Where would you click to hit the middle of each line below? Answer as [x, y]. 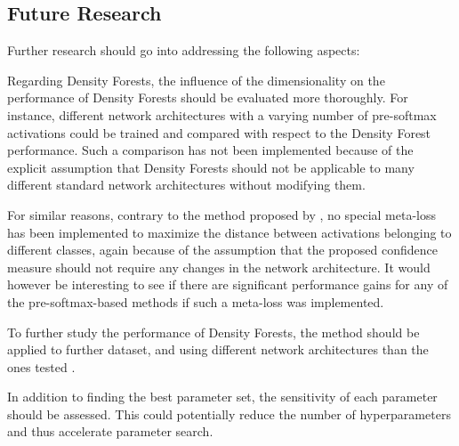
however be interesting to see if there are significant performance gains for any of [228, 284]
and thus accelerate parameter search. [110, 431]
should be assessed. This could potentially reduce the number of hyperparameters [229, 414]
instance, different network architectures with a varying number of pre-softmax [222, 114]
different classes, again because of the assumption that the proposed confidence [222, 250]
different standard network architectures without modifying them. [186, 185]
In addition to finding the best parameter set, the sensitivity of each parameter [222, 397]
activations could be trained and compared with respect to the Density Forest [219, 132]
